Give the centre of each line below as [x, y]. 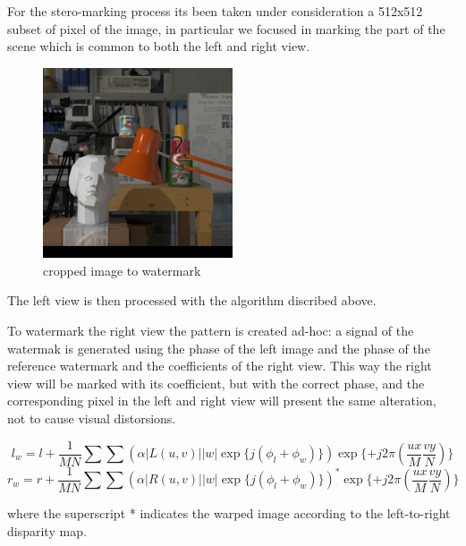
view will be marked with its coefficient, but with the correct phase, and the [216, 383]
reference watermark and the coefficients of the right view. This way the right [220, 366]
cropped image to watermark [122, 270]
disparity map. [47, 531]
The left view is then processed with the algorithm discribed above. [192, 300]
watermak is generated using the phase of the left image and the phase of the [219, 348]
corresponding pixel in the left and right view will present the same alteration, [222, 401]
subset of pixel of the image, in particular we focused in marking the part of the [226, 28]
